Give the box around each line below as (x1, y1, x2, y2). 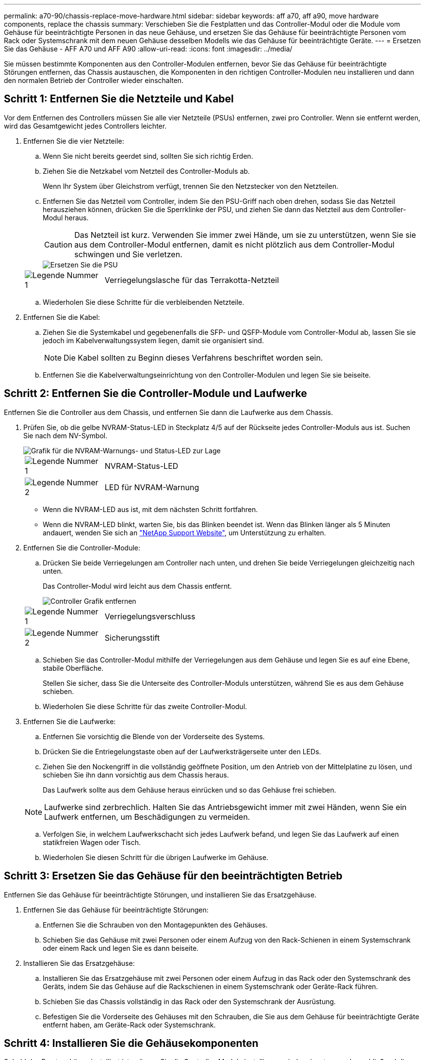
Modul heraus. (43, 213, 89, 222)
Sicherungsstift (104, 632, 160, 643)
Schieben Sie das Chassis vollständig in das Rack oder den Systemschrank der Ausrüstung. (43, 997, 336, 1006)
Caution (44, 239, 73, 249)
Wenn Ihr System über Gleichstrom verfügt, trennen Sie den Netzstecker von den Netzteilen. (43, 182, 339, 190)
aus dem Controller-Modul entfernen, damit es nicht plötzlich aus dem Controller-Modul (74, 239, 395, 249)
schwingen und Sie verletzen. (74, 249, 182, 259)
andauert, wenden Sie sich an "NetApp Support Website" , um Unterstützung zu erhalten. (43, 528, 326, 537)
